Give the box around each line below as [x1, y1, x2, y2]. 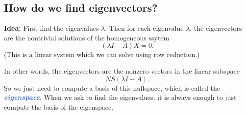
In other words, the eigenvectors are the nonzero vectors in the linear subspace [4, 65, 240, 76]
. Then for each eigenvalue [105, 23, 184, 33]
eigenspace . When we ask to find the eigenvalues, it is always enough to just [4, 92, 237, 102]
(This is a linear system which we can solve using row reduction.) [4, 49, 200, 59]
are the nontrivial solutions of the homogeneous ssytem [4, 32, 170, 42]
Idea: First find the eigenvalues [4, 23, 99, 33]
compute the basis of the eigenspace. [4, 101, 114, 112]
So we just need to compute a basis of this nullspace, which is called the [4, 82, 221, 93]
